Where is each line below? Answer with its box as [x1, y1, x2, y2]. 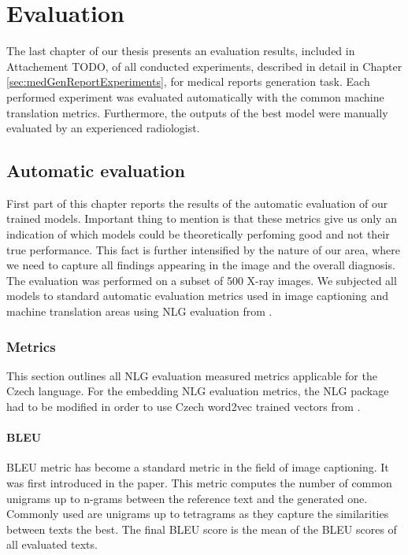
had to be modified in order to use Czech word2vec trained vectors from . [6, 398, 361, 415]
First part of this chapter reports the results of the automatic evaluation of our [6, 194, 388, 211]
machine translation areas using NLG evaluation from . [6, 303, 273, 320]
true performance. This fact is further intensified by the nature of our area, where [6, 241, 400, 257]
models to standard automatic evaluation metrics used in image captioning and [6, 287, 388, 304]
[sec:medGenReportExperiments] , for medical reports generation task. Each [6, 73, 370, 90]
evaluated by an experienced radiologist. [6, 120, 200, 136]
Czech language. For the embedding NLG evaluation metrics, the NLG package [6, 383, 389, 399]
